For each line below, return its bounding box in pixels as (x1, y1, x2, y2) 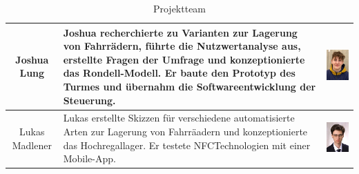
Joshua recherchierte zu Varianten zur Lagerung (63, 25, 298, 39)
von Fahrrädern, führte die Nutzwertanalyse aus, (63, 39, 301, 53)
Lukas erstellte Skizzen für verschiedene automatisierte (63, 110, 295, 125)
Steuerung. (63, 93, 116, 107)
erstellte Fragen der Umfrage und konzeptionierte (63, 52, 305, 66)
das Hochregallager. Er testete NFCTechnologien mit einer (63, 137, 311, 152)
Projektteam (153, 1, 206, 15)
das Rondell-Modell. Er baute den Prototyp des (63, 66, 295, 80)
